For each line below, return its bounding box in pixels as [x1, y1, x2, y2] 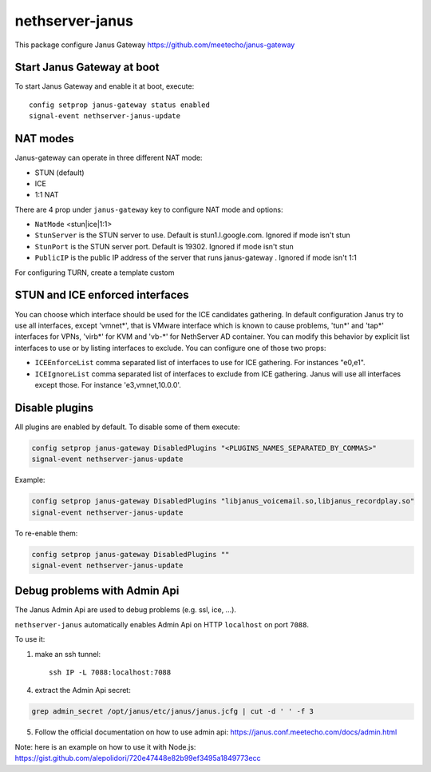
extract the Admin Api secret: [34, 686, 131, 695]
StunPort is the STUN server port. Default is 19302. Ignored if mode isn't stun [34, 241, 295, 251]
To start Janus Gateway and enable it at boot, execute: [14, 82, 195, 91]
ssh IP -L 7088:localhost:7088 [49, 667, 172, 677]
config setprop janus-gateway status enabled [29, 100, 211, 109]
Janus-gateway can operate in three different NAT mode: [14, 153, 203, 163]
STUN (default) [34, 168, 85, 177]
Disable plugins [14, 400, 94, 415]
